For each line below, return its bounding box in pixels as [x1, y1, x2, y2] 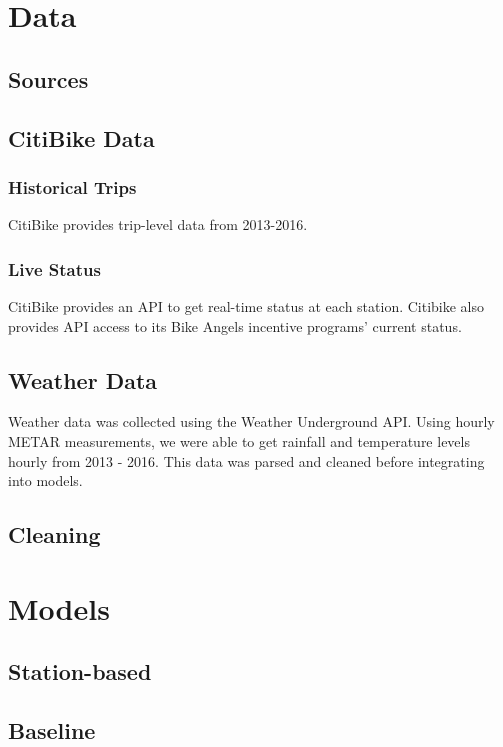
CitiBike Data [8, 122, 155, 153]
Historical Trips [8, 174, 137, 199]
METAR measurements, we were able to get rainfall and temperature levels [8, 430, 470, 451]
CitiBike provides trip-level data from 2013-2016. [8, 214, 308, 235]
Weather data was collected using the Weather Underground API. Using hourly [8, 411, 495, 432]
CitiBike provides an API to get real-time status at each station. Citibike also [8, 295, 485, 316]
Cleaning [8, 519, 101, 550]
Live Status [8, 256, 101, 281]
